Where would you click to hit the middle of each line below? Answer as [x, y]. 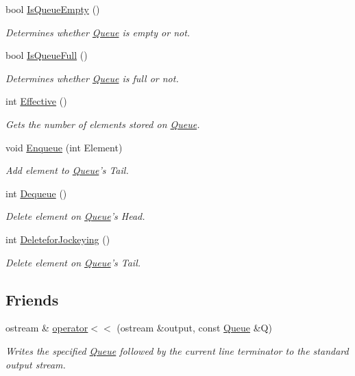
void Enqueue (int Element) [64, 147]
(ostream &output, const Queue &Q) [194, 328]
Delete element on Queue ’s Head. [75, 216]
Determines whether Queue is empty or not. [98, 32]
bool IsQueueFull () [47, 55]
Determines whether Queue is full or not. [92, 78]
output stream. [36, 364]
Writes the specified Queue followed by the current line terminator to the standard [177, 350]
